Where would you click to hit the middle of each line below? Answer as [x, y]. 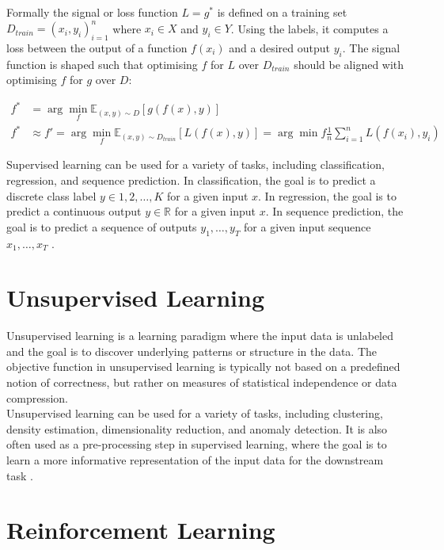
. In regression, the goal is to [327, 195]
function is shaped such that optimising [102, 64]
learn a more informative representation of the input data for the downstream [195, 460]
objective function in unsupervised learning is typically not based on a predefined [203, 367]
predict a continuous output [74, 211]
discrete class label [51, 195]
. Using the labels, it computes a [309, 28]
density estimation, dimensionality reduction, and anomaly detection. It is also [197, 428]
